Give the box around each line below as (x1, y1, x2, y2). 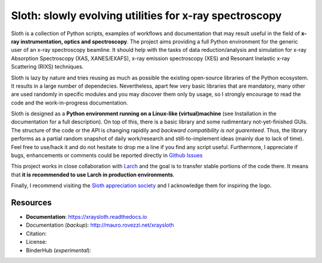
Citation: (26, 230, 47, 237)
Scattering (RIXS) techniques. (11, 63, 84, 70)
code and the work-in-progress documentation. (11, 99, 128, 106)
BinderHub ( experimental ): (26, 246, 92, 253)
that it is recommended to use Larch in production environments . (11, 171, 175, 178)
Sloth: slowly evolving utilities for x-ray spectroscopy (11, 9, 282, 22)
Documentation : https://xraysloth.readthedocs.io (26, 214, 147, 221)
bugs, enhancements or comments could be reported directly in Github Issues (11, 152, 203, 159)
